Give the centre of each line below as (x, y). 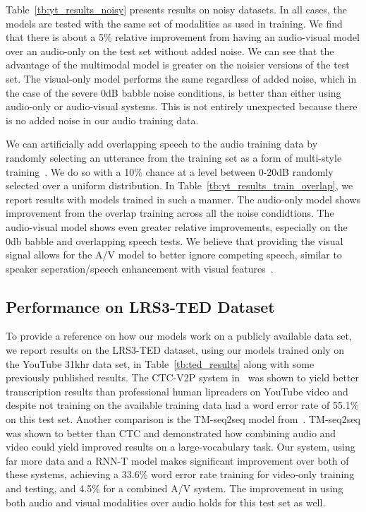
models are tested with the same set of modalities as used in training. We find (174, 23)
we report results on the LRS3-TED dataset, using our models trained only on (175, 350)
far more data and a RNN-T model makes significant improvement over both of (177, 460)
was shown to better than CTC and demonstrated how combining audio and (171, 433)
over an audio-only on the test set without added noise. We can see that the (170, 50)
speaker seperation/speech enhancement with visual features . (140, 268)
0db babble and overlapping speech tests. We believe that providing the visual (175, 240)
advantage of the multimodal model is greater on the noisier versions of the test (178, 65)
